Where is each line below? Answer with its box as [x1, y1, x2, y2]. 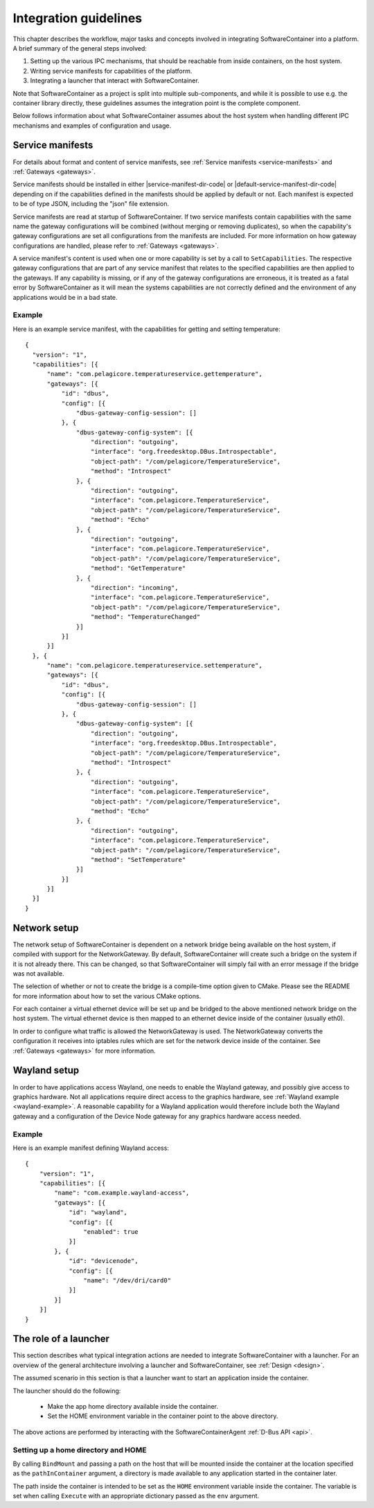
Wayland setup [12, 1065, 80, 1076]
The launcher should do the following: [12, 1387, 121, 1395]
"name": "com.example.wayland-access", [54, 1189, 190, 1197]
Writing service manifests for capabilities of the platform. [30, 67, 193, 75]
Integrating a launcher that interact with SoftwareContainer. [30, 76, 200, 85]
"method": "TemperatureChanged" [90, 613, 201, 621]
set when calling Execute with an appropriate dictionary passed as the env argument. [12, 1492, 260, 1500]
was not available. [12, 969, 64, 978]
